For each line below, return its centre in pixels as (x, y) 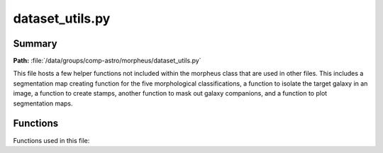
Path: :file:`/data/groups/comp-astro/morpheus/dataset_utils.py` (107, 61)
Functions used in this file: (51, 140)
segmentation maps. (43, 103)
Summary (35, 44)
